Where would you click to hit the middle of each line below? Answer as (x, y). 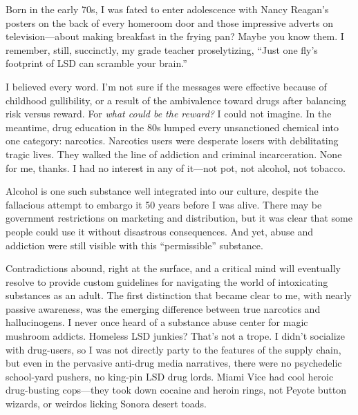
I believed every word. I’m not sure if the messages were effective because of (166, 86)
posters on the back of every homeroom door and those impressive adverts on (169, 22)
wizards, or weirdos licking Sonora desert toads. (106, 404)
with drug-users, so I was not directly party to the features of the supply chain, (173, 349)
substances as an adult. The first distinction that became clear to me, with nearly (179, 295)
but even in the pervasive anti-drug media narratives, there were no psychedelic (174, 363)
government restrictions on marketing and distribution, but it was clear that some (179, 218)
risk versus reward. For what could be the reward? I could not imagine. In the (169, 114)
